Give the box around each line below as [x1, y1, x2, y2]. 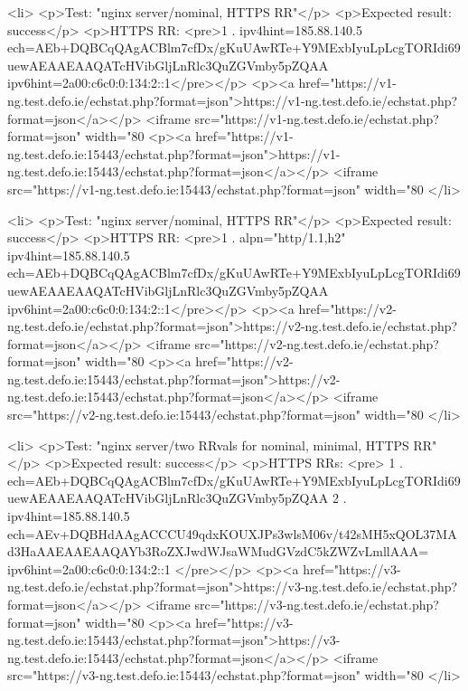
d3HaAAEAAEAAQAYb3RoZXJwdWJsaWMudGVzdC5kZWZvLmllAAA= [7, 542, 429, 561]
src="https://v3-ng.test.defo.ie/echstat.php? [194, 595, 439, 613]
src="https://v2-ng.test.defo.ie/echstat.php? [194, 334, 439, 353]
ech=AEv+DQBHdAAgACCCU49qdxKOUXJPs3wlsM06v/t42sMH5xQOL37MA [7, 524, 457, 543]
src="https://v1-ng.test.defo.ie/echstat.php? [194, 109, 439, 128]
